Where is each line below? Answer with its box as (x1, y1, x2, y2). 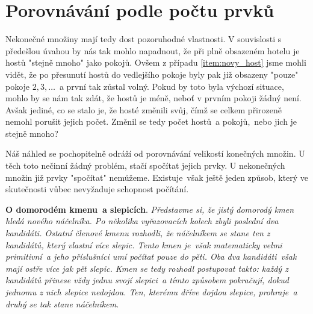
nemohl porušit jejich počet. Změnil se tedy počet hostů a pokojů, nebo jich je (5, 115, 297, 128)
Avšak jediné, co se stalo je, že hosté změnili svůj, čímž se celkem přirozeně (5, 103, 282, 116)
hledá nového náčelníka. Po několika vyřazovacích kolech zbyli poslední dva (5, 215, 279, 227)
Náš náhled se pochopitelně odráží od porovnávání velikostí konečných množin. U (5, 147, 305, 160)
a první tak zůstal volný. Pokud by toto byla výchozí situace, (59, 80, 284, 92)
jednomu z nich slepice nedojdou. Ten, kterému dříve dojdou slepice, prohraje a (5, 286, 297, 298)
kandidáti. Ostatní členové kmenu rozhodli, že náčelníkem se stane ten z (5, 227, 270, 239)
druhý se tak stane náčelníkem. (5, 297, 119, 310)
